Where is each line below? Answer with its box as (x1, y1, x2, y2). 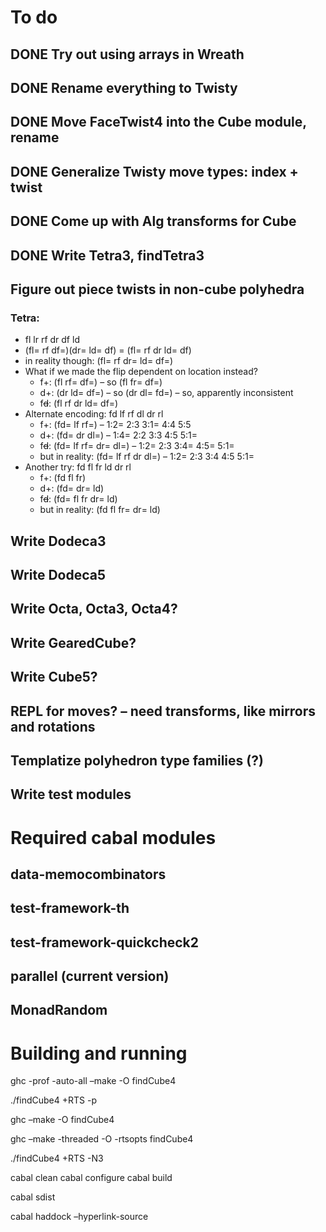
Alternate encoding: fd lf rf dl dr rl (24, 408, 164, 420)
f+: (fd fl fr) (39, 472, 87, 484)
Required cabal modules (10, 826, 217, 849)
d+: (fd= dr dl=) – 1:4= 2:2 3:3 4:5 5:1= (39, 429, 198, 441)
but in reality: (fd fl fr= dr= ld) (39, 504, 161, 516)
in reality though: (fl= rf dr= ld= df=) (24, 355, 174, 367)
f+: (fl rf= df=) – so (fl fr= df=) (39, 376, 163, 388)
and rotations (10, 718, 96, 735)
